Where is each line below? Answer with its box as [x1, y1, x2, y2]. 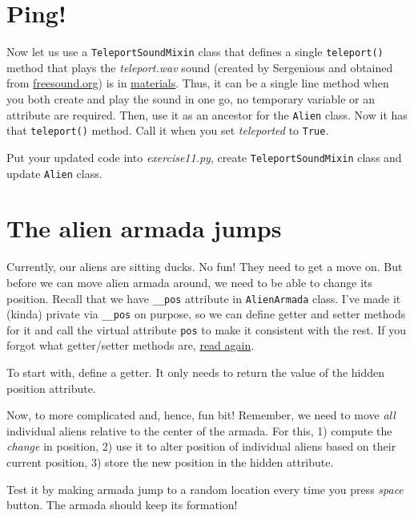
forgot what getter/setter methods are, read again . [6, 337, 255, 354]
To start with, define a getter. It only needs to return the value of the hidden [6, 364, 385, 381]
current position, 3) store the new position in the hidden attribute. [6, 454, 334, 471]
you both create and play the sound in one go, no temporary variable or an [6, 90, 375, 107]
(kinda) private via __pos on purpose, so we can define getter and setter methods [6, 306, 406, 322]
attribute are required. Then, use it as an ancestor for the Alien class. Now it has [6, 106, 408, 123]
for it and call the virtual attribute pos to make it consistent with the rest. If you [6, 321, 407, 338]
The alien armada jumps [6, 212, 282, 245]
